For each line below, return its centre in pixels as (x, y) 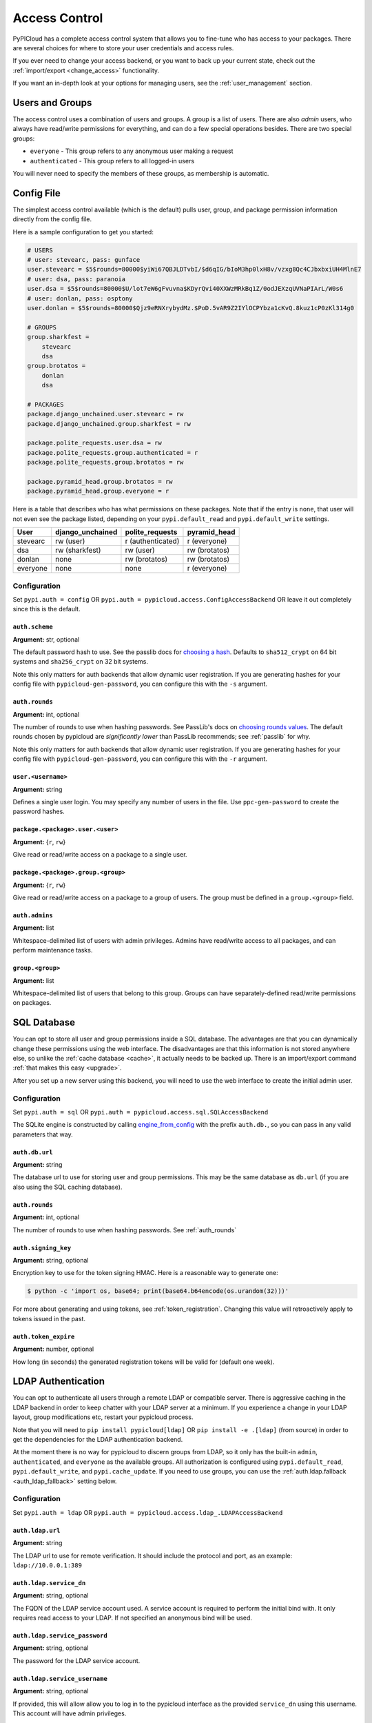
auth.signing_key (42, 1248)
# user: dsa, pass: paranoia (76, 279)
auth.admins (33, 915)
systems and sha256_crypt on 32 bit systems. (80, 662)
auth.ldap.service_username (60, 1679)
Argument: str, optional (46, 639)
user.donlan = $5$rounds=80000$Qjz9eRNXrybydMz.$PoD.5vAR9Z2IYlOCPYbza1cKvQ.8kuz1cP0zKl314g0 (191, 308)
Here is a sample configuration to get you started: (83, 232)
